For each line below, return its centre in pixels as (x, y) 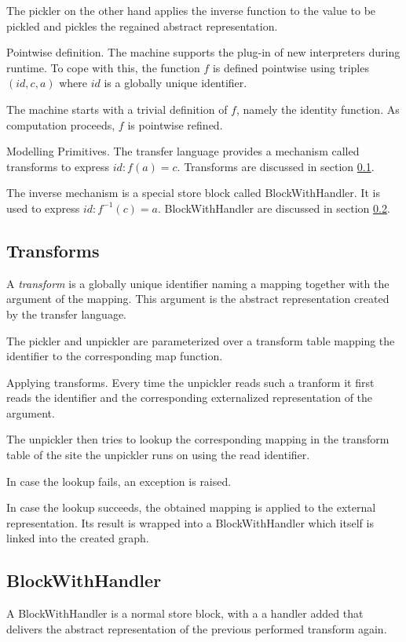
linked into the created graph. (78, 538)
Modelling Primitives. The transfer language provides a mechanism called (183, 151)
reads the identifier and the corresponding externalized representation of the (190, 398)
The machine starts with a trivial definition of (117, 109)
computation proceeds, (61, 124)
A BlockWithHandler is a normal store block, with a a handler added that (185, 613)
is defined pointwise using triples (291, 67)
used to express (43, 208)
